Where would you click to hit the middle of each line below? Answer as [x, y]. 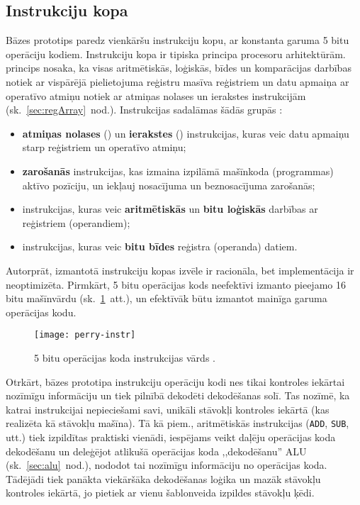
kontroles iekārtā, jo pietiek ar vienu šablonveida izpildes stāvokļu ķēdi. [160, 493]
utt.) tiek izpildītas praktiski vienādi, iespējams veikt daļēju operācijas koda [171, 437]
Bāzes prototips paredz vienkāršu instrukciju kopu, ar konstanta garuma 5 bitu [178, 40]
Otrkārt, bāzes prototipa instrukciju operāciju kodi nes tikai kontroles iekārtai [175, 381]
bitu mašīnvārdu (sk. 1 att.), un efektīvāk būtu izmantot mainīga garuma [167, 298]
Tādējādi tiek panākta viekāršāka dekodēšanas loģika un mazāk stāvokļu [163, 478]
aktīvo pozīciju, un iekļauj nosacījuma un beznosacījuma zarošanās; [169, 185]
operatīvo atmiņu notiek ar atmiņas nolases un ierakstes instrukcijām [156, 95]
